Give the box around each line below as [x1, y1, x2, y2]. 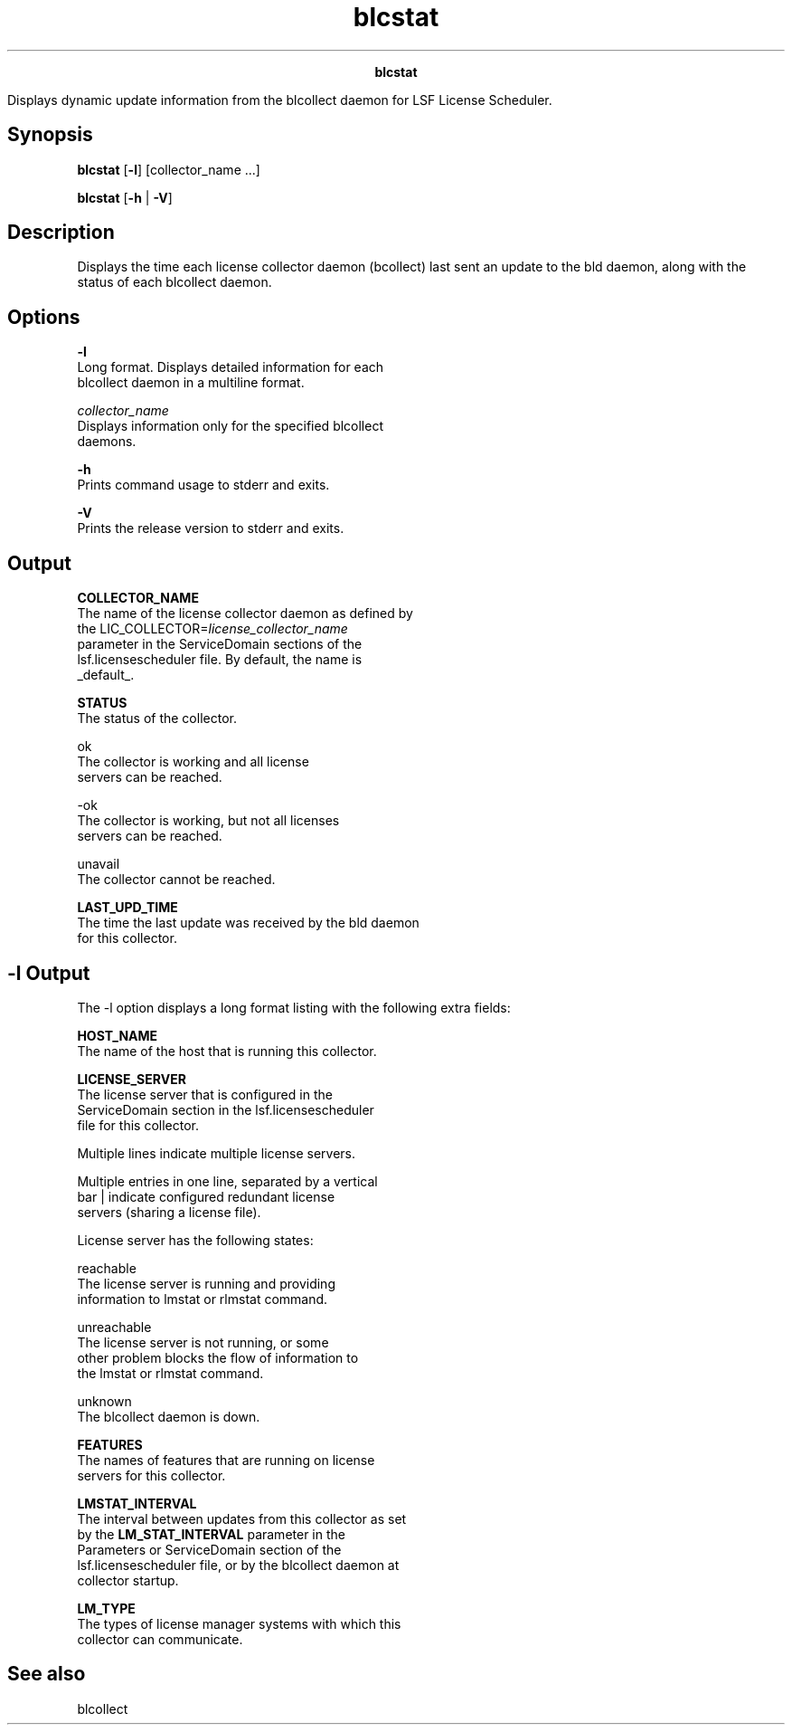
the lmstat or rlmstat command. [77, 1365, 264, 1381]
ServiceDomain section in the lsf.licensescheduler [77, 1101, 374, 1118]
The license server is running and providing [77, 1275, 335, 1291]
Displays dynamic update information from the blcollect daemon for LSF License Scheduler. [7, 91, 552, 108]
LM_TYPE [77, 1600, 136, 1616]
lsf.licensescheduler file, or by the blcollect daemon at [77, 1556, 400, 1573]
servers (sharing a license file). [77, 1204, 261, 1220]
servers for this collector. [77, 1467, 226, 1483]
